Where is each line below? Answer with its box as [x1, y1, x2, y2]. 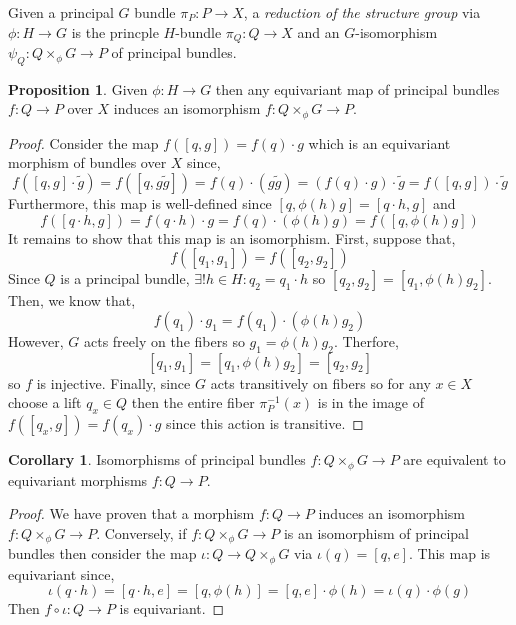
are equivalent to [403, 449, 506, 470]
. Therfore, [333, 330, 399, 351]
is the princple [71, 21, 159, 42]
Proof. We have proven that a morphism [8, 503, 255, 524]
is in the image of [317, 392, 425, 413]
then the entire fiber [131, 392, 255, 413]
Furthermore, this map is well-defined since [8, 193, 272, 214]
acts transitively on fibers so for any [210, 372, 431, 393]
